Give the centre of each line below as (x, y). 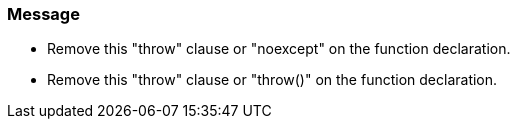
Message (43, 14)
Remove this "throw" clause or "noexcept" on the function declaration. (279, 49)
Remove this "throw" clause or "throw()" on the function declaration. (272, 80)
